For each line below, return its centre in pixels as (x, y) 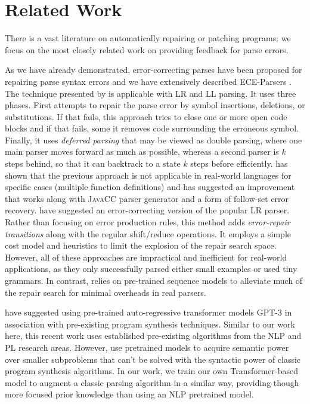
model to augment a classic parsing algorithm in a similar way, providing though (152, 382)
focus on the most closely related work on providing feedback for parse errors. (147, 49)
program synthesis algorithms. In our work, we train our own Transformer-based (152, 371)
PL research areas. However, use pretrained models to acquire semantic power (147, 347)
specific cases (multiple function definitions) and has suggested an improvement (150, 187)
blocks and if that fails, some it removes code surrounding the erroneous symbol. (152, 128)
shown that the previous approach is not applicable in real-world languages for (148, 175)
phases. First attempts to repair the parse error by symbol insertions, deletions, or (155, 105)
